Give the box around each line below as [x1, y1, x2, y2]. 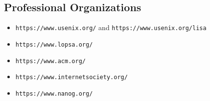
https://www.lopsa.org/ [15, 41, 93, 48]
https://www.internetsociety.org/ [15, 74, 128, 81]
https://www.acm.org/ [15, 57, 86, 65]
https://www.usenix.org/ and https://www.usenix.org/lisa [15, 22, 207, 33]
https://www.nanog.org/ [15, 90, 93, 97]
